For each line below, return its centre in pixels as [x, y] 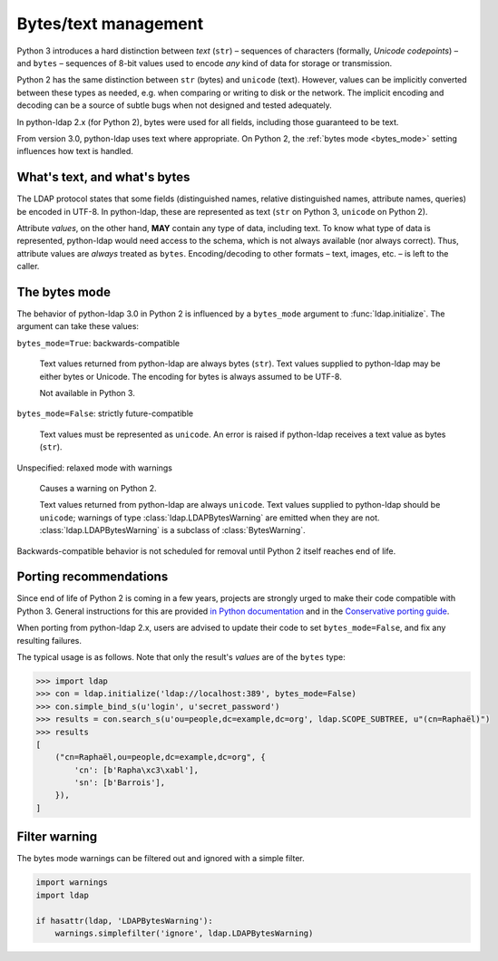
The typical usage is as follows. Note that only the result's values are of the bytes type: [181, 656]
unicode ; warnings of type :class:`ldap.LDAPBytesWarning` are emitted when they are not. [210, 518]
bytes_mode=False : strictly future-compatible [105, 413]
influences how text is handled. [75, 151]
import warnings [72, 883]
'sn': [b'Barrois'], [120, 783]
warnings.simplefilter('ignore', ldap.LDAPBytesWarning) [184, 933]
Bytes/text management [110, 24]
